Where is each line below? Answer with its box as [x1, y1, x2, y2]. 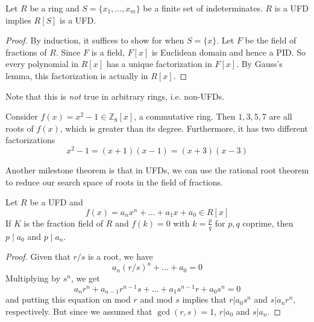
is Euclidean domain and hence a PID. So [151, 45, 306, 58]
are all [269, 110, 292, 123]
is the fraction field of [24, 216, 104, 229]
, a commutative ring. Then [134, 110, 236, 123]
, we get [71, 272, 100, 285]
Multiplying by [5, 272, 61, 285]
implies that [182, 293, 227, 306]
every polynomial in [5, 57, 79, 70]
